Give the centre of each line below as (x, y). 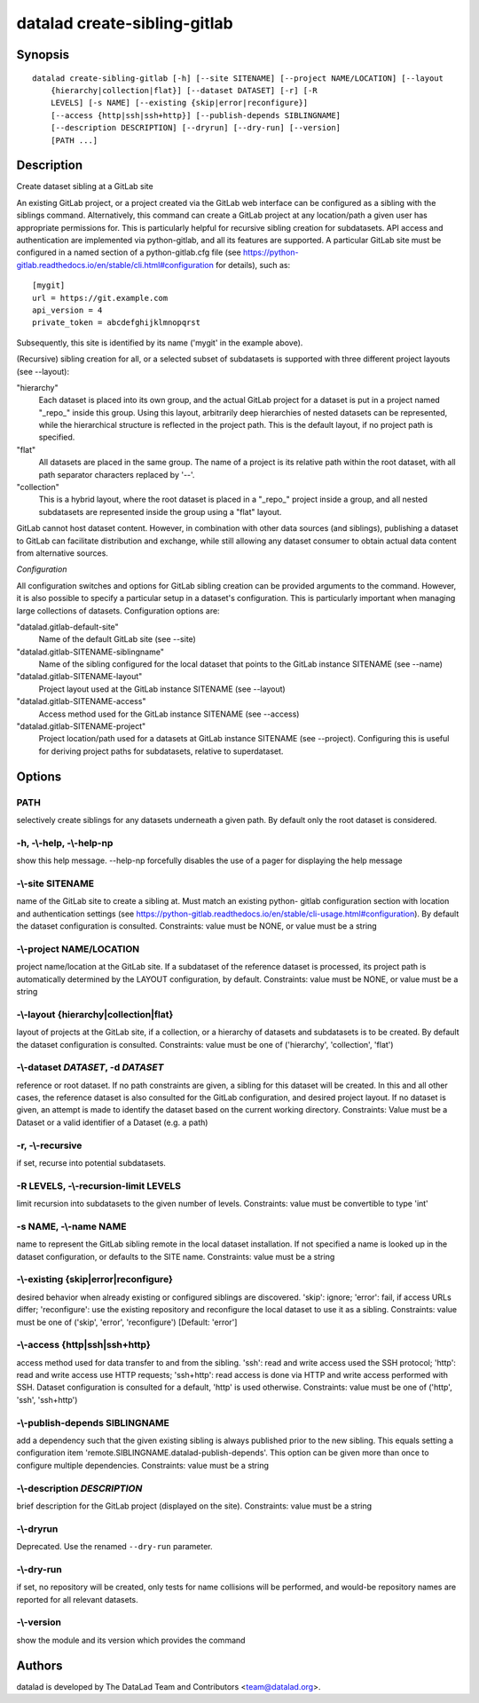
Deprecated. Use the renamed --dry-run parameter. (114, 1547)
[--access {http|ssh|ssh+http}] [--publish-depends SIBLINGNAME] (196, 115)
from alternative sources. (62, 553)
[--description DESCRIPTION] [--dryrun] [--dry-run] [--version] (196, 128)
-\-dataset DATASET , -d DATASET (90, 1067)
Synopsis (43, 55)
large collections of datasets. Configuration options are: (118, 610)
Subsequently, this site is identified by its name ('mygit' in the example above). (160, 343)
